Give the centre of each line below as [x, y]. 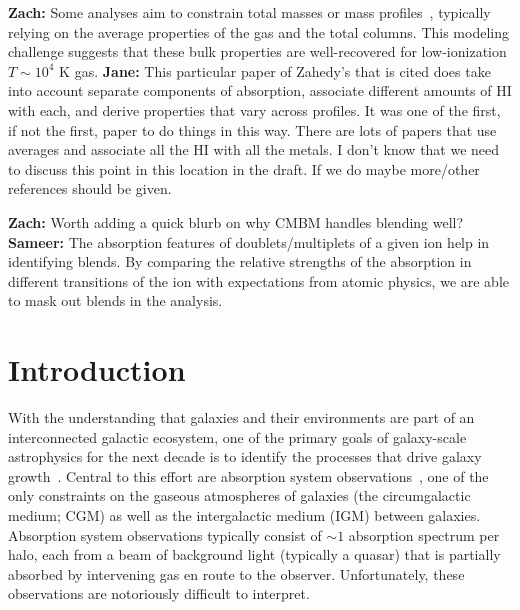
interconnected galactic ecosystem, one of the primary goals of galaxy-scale [237, 436]
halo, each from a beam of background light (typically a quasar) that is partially [254, 554]
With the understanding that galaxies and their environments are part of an [241, 417]
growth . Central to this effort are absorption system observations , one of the [248, 475]
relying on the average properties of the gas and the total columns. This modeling [258, 31]
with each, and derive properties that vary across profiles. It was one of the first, [254, 109]
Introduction [97, 369]
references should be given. [90, 188]
